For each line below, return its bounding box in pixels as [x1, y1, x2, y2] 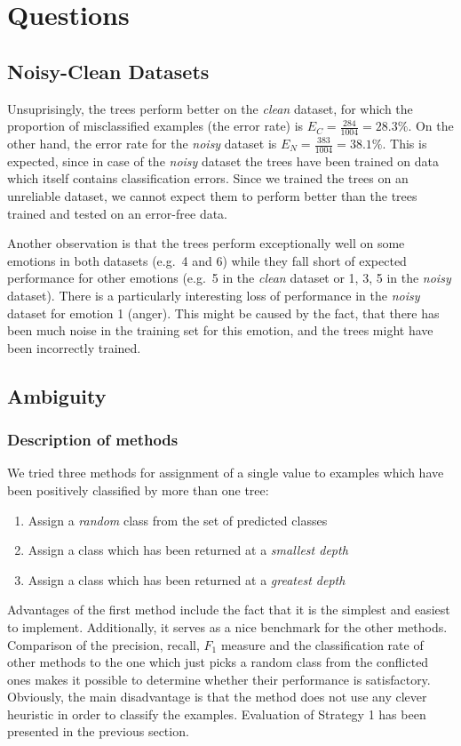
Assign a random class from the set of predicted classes [28, 510, 328, 529]
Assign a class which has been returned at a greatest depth [28, 570, 346, 589]
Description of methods [7, 429, 179, 451]
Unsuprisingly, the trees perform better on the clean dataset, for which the [7, 99, 413, 117]
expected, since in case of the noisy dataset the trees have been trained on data [7, 151, 440, 170]
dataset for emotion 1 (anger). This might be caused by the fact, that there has [7, 303, 440, 322]
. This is [382, 134, 427, 152]
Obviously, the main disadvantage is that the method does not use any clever [7, 687, 427, 706]
